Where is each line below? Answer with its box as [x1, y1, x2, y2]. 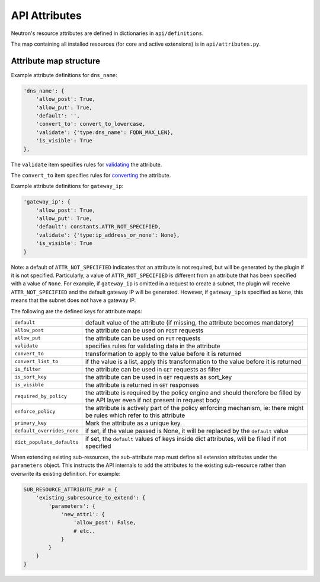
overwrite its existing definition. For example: [11, 470, 121, 477]
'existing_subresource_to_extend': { [36, 494, 146, 501]
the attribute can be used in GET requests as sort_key [85, 373, 232, 381]
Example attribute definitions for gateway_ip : [11, 183, 124, 190]
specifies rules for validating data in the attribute [85, 342, 220, 350]
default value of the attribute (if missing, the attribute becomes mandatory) [85, 318, 295, 326]
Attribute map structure [11, 56, 101, 66]
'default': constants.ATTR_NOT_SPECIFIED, [36, 223, 161, 230]
